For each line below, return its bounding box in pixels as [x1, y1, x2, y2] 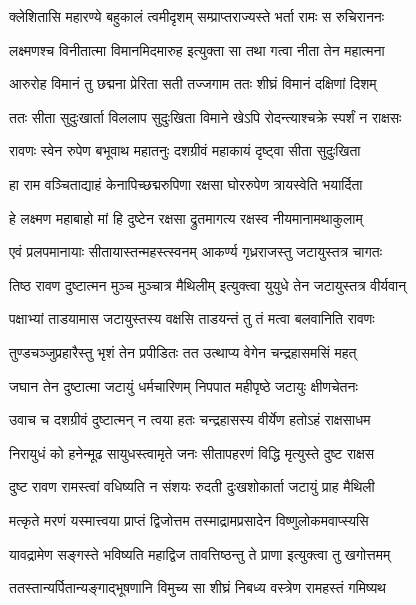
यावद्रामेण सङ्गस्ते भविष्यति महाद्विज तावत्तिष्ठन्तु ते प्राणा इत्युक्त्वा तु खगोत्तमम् [9, 543, 391, 564]
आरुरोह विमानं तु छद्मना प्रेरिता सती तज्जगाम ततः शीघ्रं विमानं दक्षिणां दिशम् [9, 73, 377, 94]
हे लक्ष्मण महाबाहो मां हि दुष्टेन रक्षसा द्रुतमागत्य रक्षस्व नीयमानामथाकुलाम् [9, 207, 363, 228]
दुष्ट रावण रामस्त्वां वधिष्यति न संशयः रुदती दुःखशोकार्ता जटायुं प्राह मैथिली [9, 476, 375, 497]
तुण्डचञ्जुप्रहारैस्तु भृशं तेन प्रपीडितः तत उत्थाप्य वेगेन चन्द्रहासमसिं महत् [9, 341, 357, 362]
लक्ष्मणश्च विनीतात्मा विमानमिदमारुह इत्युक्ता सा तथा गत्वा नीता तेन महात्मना [9, 39, 385, 60]
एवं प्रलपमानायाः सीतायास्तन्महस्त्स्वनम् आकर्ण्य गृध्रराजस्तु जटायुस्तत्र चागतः [9, 241, 383, 262]
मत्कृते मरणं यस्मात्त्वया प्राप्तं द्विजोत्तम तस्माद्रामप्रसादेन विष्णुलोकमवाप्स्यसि [9, 509, 369, 530]
